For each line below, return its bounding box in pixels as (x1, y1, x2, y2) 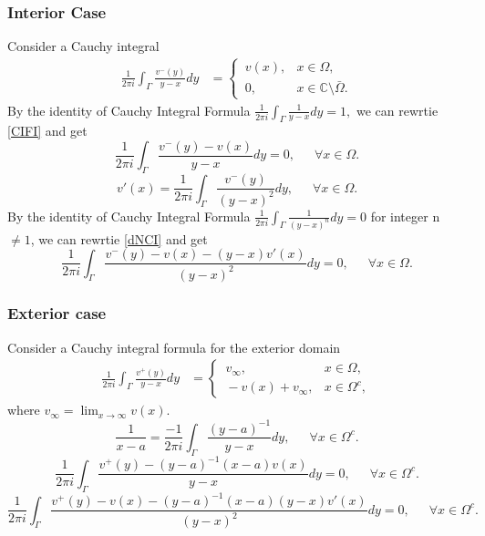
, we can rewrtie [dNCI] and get (30, 229, 208, 248)
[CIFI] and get (7, 121, 88, 140)
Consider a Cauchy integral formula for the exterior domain (7, 337, 341, 356)
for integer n (370, 206, 440, 225)
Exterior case (7, 302, 107, 325)
